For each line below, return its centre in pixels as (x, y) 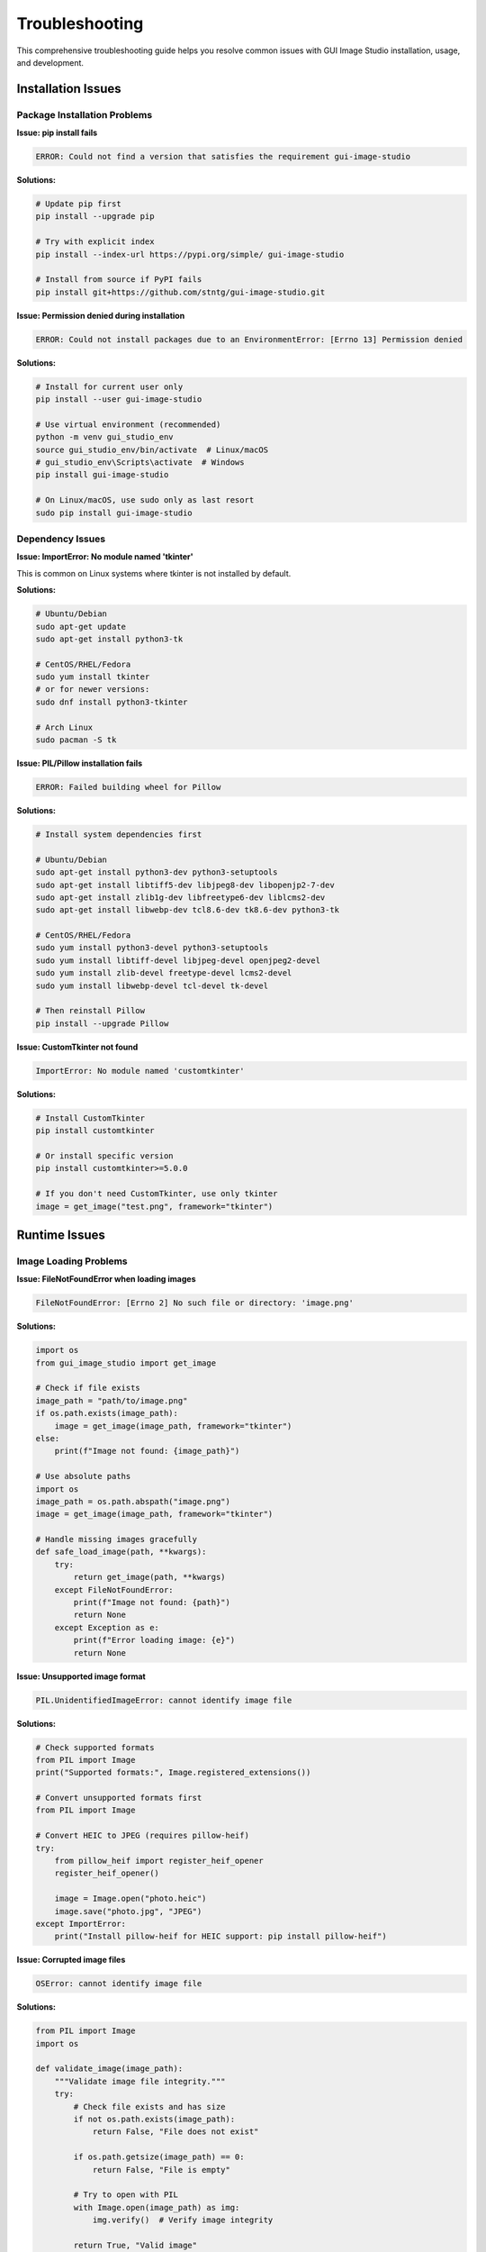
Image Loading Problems (72, 1261)
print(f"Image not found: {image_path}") (147, 1451)
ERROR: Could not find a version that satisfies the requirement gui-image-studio (223, 157)
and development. (50, 62)
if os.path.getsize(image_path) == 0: (159, 2157)
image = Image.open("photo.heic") (130, 1899)
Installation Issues (69, 89)
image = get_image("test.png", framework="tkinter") (154, 1206)
